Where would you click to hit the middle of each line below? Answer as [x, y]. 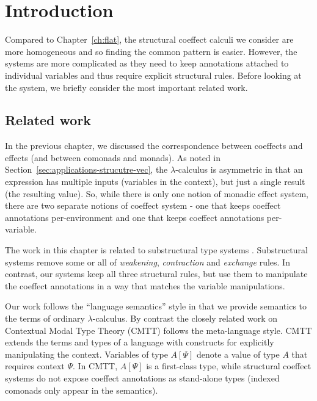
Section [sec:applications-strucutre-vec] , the [86, 169]
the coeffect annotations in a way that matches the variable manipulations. [145, 285]
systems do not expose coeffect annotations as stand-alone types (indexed [142, 378]
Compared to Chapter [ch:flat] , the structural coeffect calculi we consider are [149, 39]
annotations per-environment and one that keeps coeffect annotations [135, 217]
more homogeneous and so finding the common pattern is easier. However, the [151, 51]
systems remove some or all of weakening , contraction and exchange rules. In [148, 262]
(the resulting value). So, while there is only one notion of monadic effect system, [157, 193]
